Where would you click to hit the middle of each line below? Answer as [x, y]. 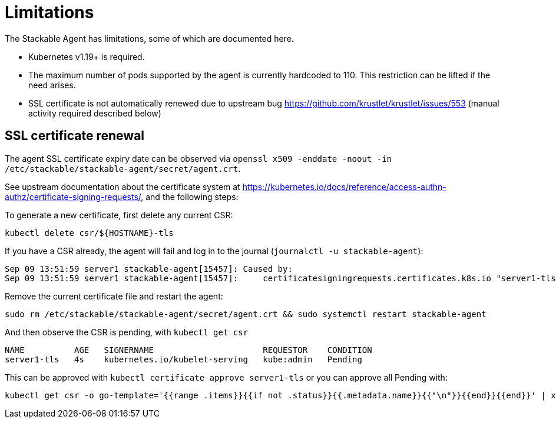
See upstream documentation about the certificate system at [123, 186]
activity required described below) [95, 113]
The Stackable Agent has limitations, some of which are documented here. [149, 38]
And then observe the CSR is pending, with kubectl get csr [127, 332]
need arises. [52, 85]
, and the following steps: [190, 196]
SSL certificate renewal [75, 136]
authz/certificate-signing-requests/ [73, 196]
